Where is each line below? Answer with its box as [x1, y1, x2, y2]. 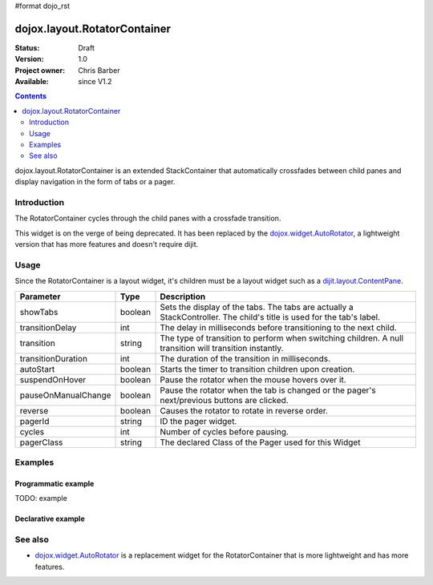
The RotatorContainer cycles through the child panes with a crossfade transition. [14, 213, 281, 224]
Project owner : [14, 65, 66, 75]
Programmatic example [14, 478, 95, 488]
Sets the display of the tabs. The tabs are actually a [160, 301, 354, 313]
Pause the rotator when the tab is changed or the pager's [160, 385, 376, 396]
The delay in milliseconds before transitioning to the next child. [160, 321, 397, 333]
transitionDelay [19, 321, 77, 333]
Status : [14, 42, 40, 52]
